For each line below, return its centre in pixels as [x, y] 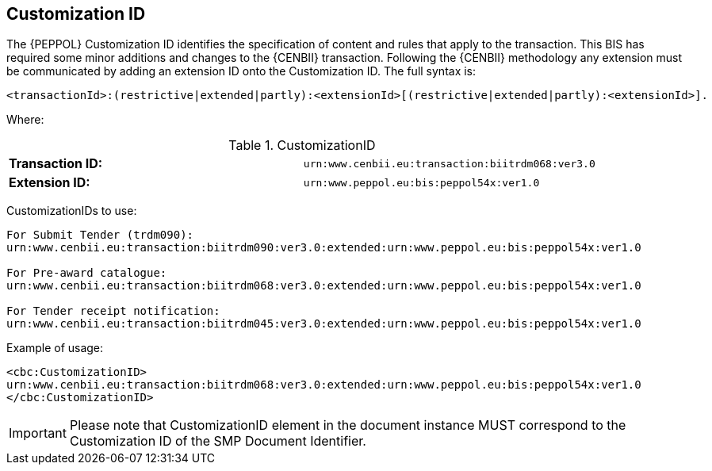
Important [38, 433]
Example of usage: [55, 348]
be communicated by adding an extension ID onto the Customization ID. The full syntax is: [241, 71]
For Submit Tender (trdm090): [100, 235]
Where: [25, 120]
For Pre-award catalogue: [87, 273]
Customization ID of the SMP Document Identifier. [218, 441]
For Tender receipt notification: [113, 311]
